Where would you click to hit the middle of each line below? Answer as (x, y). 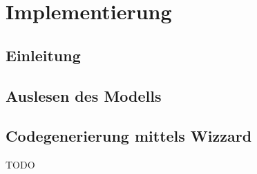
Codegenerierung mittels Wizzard (129, 136)
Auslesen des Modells (84, 95)
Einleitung (43, 55)
